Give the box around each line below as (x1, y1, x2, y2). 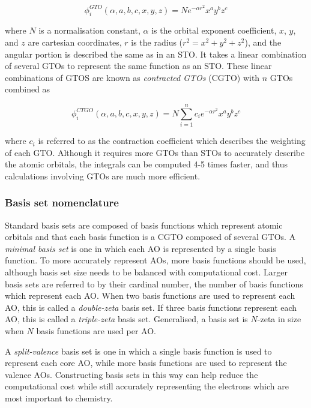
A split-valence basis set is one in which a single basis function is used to (5, 344, 272, 357)
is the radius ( (131, 36, 183, 49)
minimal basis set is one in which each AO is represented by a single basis (5, 242, 276, 254)
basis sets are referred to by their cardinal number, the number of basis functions (5, 277, 303, 290)
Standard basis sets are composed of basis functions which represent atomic (5, 218, 283, 231)
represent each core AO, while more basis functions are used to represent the (5, 356, 287, 369)
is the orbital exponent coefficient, (151, 24, 277, 37)
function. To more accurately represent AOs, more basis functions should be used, (5, 254, 306, 266)
